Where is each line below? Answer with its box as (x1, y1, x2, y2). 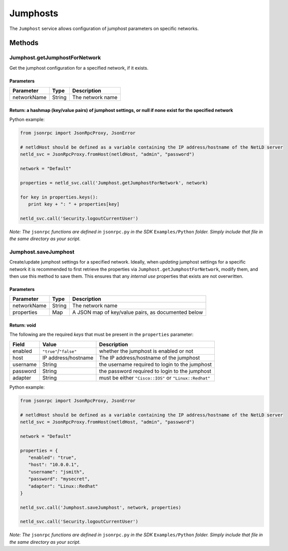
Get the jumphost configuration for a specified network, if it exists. (9, 65, 149, 71)
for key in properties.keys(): (20, 194, 99, 200)
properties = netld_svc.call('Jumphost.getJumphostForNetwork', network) (20, 180, 208, 186)
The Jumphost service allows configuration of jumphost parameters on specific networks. (9, 25, 199, 32)
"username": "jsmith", (28, 469, 85, 475)
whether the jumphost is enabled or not (99, 347, 193, 355)
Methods (9, 39, 39, 47)
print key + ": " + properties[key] (28, 201, 120, 207)
